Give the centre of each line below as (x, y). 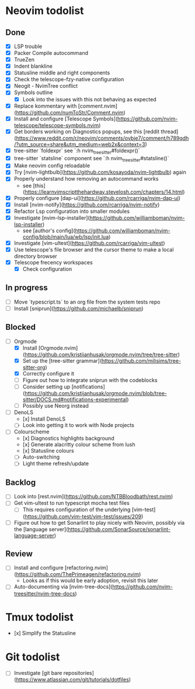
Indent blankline (33, 66)
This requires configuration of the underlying (76, 509)
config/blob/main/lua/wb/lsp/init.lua (66, 237)
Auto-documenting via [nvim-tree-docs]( (63, 587)
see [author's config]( (49, 230)
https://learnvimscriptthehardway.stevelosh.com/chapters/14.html (104, 192)
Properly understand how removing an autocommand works (86, 179)
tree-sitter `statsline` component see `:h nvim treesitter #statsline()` (91, 159)
